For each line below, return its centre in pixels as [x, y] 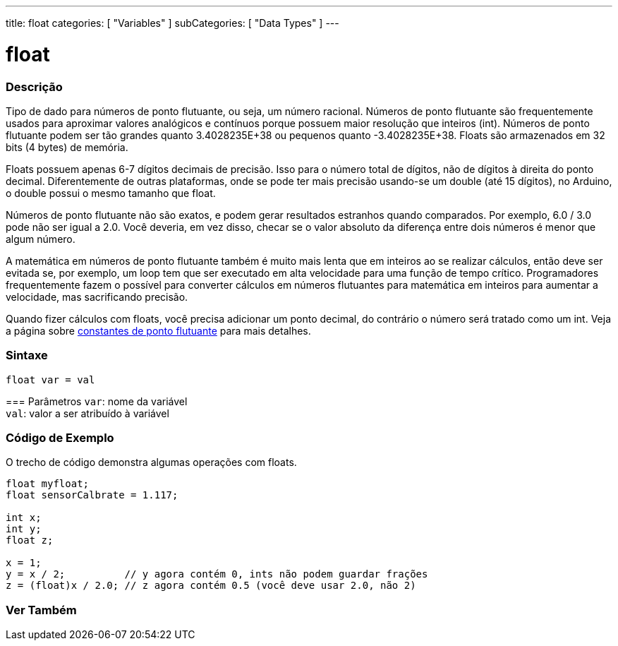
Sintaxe [27, 355]
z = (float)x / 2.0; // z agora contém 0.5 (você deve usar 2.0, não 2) [211, 586]
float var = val [50, 379]
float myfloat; [48, 484]
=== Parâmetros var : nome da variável [97, 401]
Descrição [34, 86]
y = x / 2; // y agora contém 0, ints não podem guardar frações [217, 574]
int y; [24, 529]
